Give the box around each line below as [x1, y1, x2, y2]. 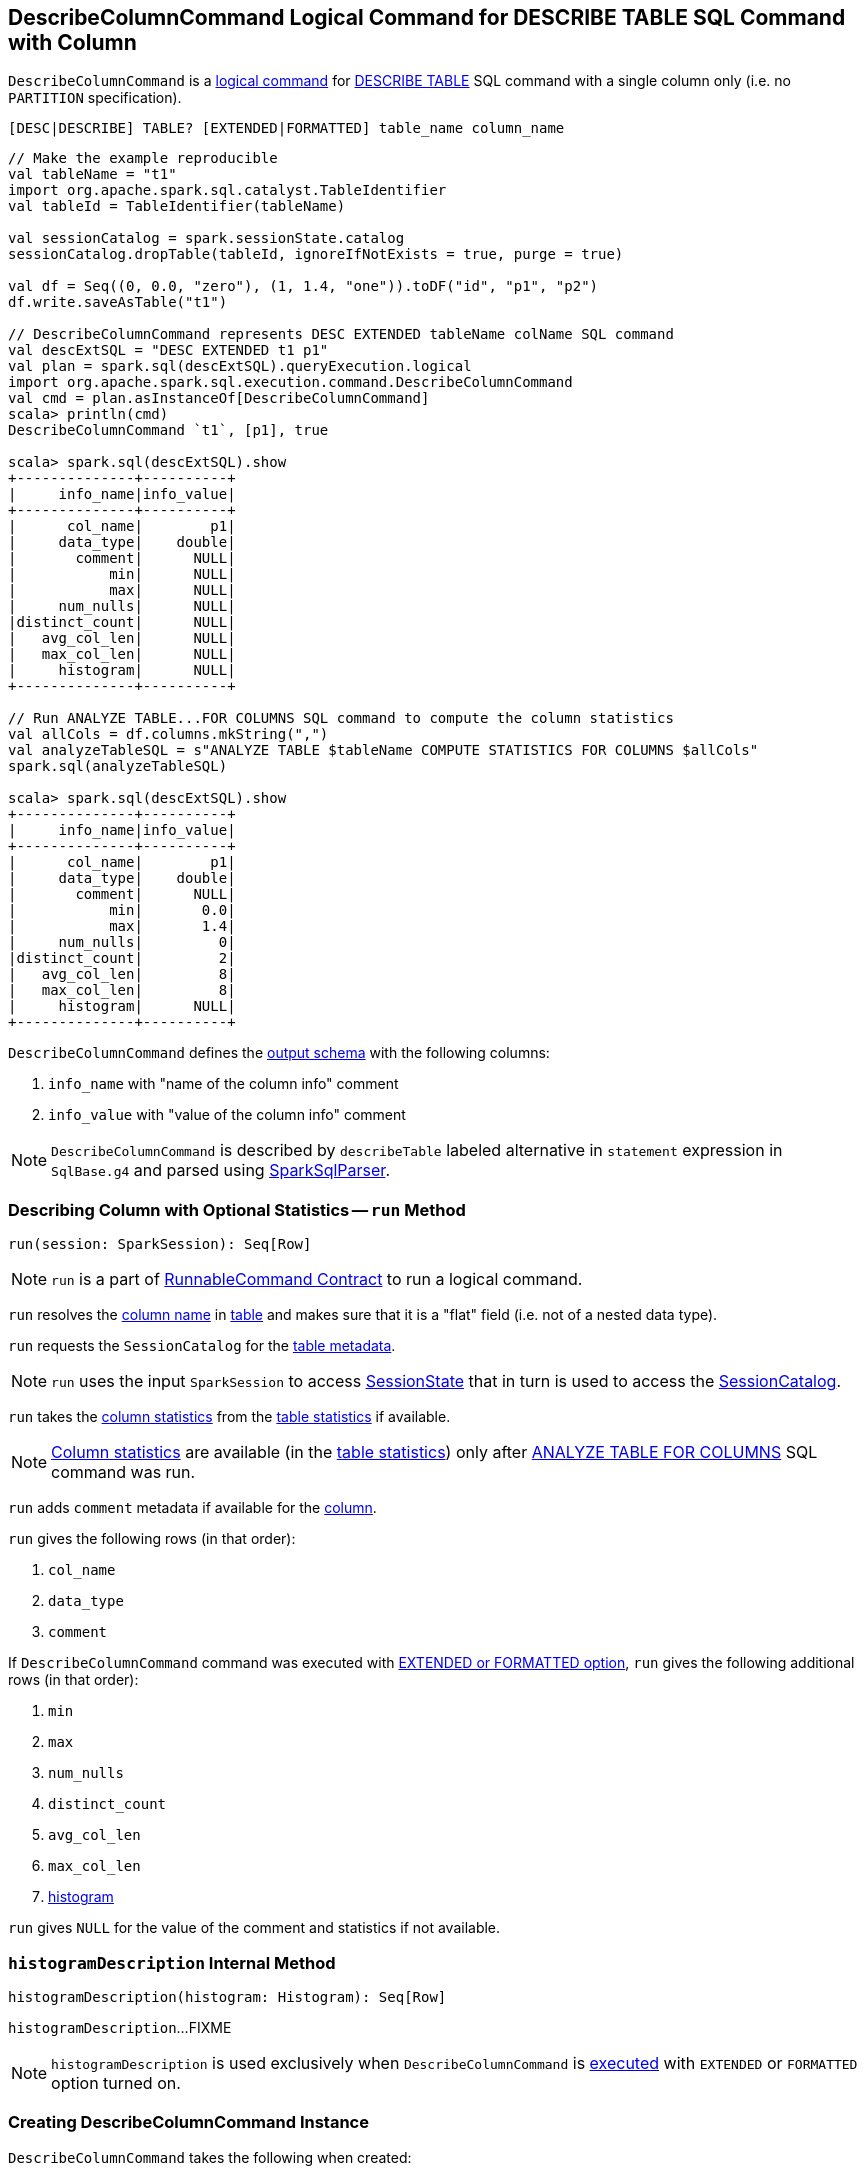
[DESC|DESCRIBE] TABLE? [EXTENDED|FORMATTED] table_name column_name [8, 120, 565, 137]
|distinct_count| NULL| [8, 614, 236, 631]
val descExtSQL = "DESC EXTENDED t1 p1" [8, 342, 329, 359]
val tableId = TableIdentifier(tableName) [8, 198, 346, 215]
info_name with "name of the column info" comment [48, 1075, 399, 1093]
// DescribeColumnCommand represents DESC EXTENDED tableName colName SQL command [8, 326, 674, 343]
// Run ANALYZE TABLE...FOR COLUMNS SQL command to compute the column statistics [8, 710, 674, 727]
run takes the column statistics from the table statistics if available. [8, 1408, 451, 1426]
